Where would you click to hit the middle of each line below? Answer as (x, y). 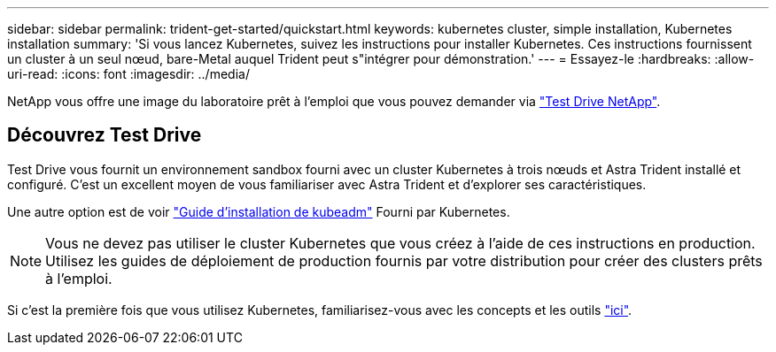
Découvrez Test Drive (105, 135)
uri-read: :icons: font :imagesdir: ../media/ (128, 74)
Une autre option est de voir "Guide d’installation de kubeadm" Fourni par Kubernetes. (259, 211)
